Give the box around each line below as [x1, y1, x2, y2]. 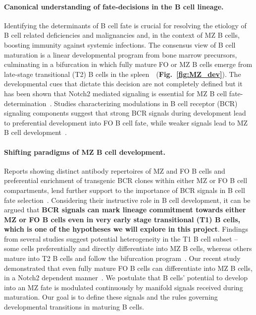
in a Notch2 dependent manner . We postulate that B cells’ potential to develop [4, 272, 248, 283]
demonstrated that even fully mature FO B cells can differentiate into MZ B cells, [4, 262, 253, 273]
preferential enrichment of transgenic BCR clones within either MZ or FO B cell [4, 175, 248, 186]
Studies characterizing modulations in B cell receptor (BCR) [54, 98, 238, 108]
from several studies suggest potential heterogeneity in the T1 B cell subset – [4, 233, 238, 244]
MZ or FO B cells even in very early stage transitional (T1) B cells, [4, 214, 240, 224]
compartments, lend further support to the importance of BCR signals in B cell [4, 185, 245, 195]
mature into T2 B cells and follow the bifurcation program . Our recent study [4, 253, 241, 263]
